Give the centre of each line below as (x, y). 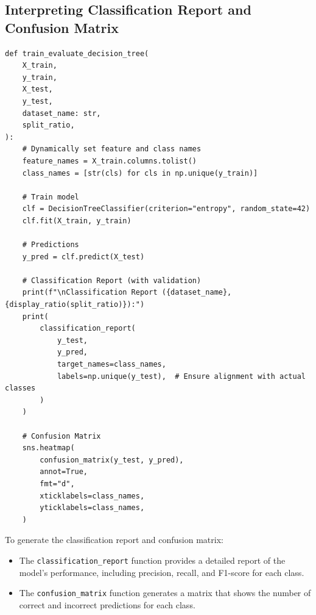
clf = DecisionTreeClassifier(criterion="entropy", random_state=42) (166, 209)
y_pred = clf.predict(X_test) (83, 257)
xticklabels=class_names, (92, 496)
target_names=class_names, (111, 365)
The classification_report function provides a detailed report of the (152, 560)
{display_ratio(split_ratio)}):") (75, 305)
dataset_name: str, (61, 113)
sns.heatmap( (48, 448)
